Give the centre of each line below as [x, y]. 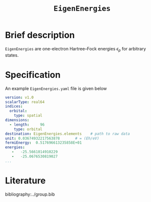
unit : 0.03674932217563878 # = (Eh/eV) [52, 138]
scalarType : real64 [25, 102]
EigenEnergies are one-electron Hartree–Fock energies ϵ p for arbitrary [75, 49]
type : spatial [28, 116]
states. [12, 55]
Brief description [40, 35]
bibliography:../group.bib [30, 194]
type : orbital [28, 129]
